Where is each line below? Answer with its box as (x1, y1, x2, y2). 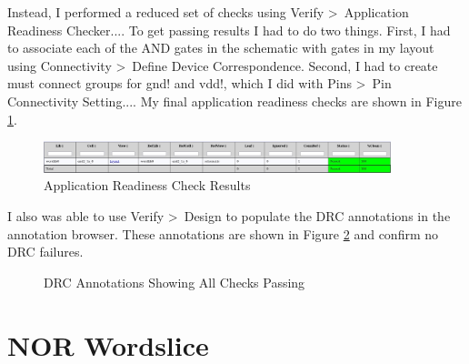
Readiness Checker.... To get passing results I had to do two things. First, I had (7, 20, 451, 39)
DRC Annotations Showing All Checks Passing (44, 272, 305, 291)
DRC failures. (7, 242, 84, 261)
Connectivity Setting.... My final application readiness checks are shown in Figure (7, 91, 462, 110)
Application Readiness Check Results (44, 176, 251, 195)
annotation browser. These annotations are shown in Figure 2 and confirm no (7, 224, 439, 243)
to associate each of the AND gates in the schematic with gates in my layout (7, 38, 434, 57)
